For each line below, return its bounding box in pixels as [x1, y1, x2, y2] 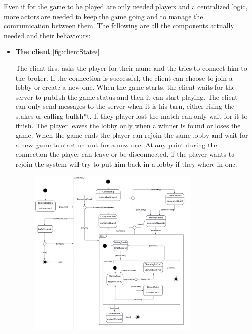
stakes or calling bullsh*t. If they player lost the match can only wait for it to [15, 110, 248, 121]
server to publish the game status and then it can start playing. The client [15, 91, 238, 102]
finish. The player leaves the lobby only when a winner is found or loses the [15, 120, 241, 130]
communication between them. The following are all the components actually [4, 21, 234, 31]
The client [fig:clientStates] [15, 46, 100, 57]
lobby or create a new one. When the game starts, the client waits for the [15, 82, 235, 92]
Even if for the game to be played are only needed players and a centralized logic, [4, 1, 248, 11]
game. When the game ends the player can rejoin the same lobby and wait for [15, 130, 248, 140]
